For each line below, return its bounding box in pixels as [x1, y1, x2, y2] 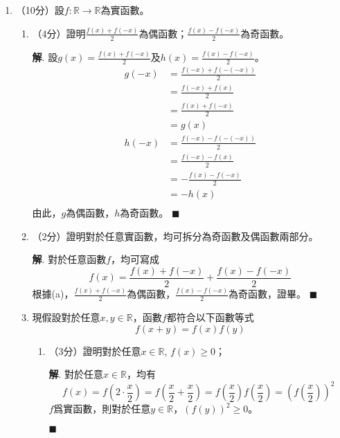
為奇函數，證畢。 [229, 286, 307, 301]
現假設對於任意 [32, 309, 100, 324]
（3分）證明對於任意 [48, 343, 141, 358]
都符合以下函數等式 [166, 309, 254, 324]
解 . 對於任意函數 [32, 252, 107, 266]
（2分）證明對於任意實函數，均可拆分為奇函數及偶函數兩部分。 [32, 228, 319, 243]
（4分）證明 [32, 26, 86, 40]
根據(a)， [32, 286, 74, 301]
